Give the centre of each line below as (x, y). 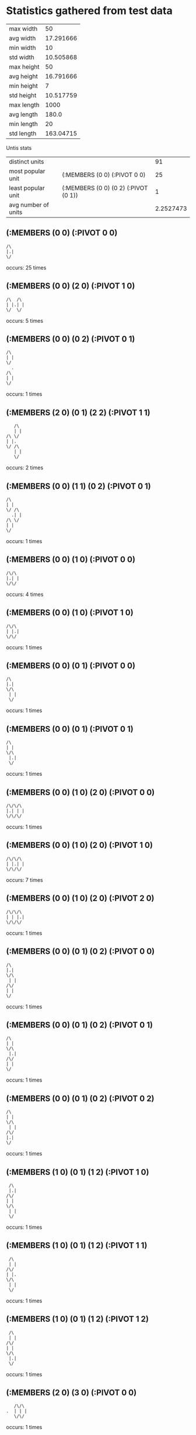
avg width (22, 38)
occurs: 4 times (25, 594)
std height (23, 95)
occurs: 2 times (25, 468)
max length (24, 105)
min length (23, 124)
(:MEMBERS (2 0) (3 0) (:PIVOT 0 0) (71, 1393)
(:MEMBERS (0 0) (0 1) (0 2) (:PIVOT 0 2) (80, 1098)
